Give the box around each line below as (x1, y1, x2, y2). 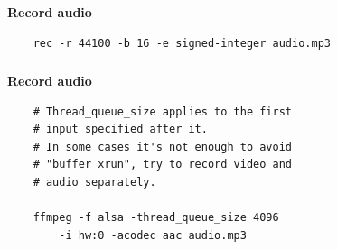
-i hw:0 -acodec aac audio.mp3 (59, 228, 247, 242)
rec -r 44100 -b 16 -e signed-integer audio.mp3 (33, 36, 331, 50)
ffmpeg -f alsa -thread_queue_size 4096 (33, 211, 279, 225)
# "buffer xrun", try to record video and (33, 158, 292, 171)
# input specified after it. (33, 123, 208, 136)
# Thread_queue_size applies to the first (33, 105, 292, 118)
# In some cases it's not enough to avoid (33, 140, 292, 153)
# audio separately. (33, 176, 156, 189)
